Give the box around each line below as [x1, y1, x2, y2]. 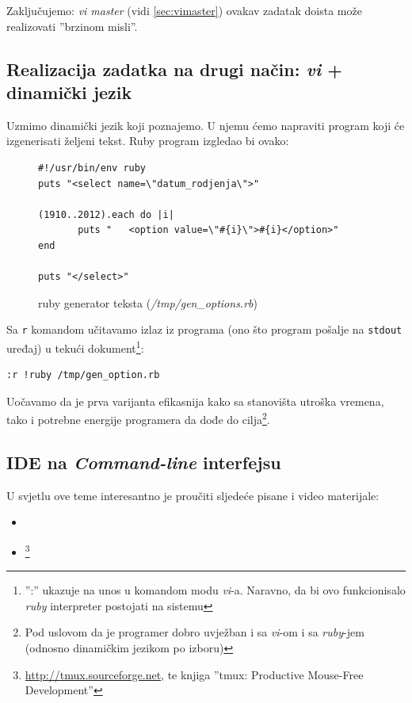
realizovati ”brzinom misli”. [6, 17, 138, 34]
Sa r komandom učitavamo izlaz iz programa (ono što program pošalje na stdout [6, 321, 402, 338]
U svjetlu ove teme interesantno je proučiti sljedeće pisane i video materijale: [6, 487, 380, 503]
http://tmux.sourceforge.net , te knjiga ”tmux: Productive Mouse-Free [25, 666, 364, 682]
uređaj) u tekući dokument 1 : [6, 337, 144, 356]
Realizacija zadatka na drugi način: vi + [6, 56, 342, 81]
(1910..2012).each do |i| [38, 208, 174, 220]
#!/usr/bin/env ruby [38, 162, 147, 174]
